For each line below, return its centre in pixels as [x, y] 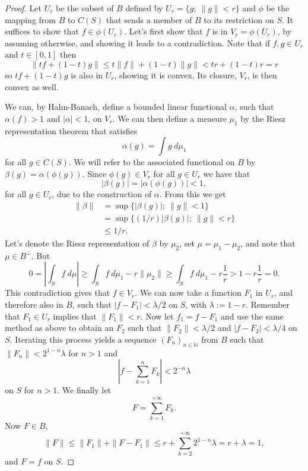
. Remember [268, 304]
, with [196, 304]
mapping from [31, 19]
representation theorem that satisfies [71, 130]
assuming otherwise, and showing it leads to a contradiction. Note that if [137, 42]
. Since [94, 173]
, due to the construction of [102, 194]
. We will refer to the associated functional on [152, 162]
